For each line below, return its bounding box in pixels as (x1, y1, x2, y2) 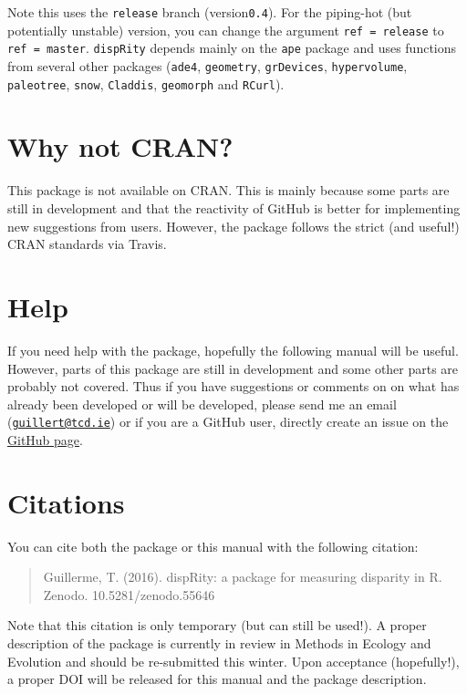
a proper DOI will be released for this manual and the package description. (7, 669, 427, 689)
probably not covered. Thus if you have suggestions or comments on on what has (7, 377, 460, 396)
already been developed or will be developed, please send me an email (7, 394, 397, 413)
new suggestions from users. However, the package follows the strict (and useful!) (7, 216, 460, 235)
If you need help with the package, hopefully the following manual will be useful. (7, 340, 459, 359)
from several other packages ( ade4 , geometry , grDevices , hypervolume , (7, 56, 408, 75)
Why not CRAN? (7, 128, 233, 165)
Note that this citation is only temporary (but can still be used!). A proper (7, 616, 427, 635)
